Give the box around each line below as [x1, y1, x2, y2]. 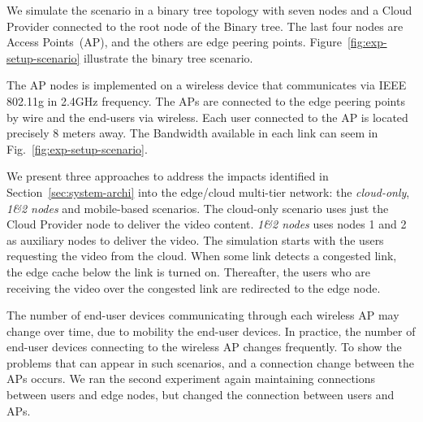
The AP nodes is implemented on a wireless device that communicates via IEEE [6, 76, 407, 94]
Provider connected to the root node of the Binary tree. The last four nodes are [6, 17, 404, 34]
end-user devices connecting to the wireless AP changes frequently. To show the [6, 338, 402, 355]
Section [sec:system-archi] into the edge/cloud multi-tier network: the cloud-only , [6, 183, 410, 200]
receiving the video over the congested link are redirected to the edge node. [6, 279, 381, 296]
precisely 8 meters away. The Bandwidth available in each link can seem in [6, 124, 378, 141]
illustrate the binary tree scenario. [84, 49, 253, 66]
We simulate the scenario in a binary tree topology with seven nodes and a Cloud [6, 2, 412, 18]
